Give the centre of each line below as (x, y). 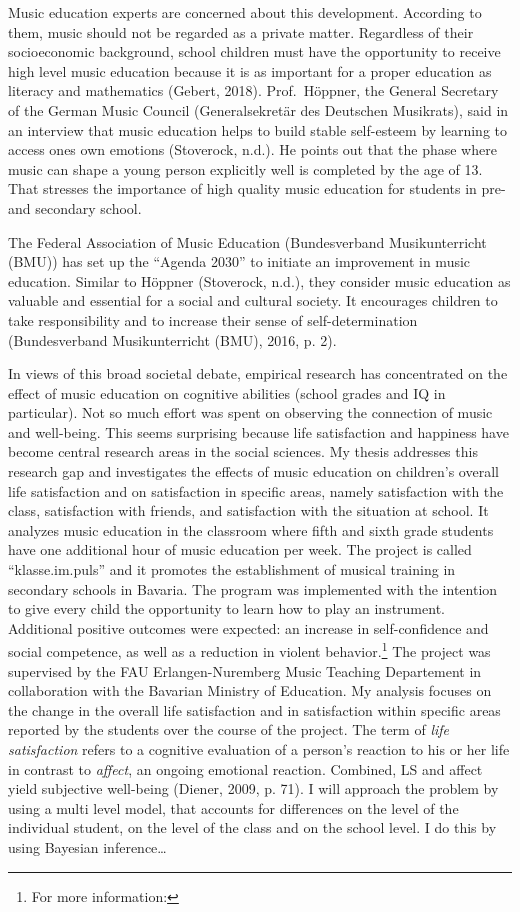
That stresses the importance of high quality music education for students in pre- (257, 188)
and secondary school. (75, 207)
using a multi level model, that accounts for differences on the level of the (233, 807)
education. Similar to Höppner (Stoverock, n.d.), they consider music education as (259, 280)
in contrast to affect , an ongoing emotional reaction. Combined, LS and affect (245, 768)
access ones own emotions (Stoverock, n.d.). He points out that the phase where (252, 149)
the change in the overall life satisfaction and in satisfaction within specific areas (254, 709)
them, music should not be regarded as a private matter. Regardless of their (241, 31)
